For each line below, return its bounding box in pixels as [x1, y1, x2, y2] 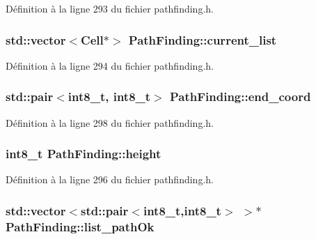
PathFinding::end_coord [169, 88, 311, 105]
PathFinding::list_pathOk [6, 217, 155, 235]
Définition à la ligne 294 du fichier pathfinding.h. [6, 58, 214, 72]
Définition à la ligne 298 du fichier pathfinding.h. [6, 115, 214, 130]
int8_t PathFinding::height [6, 145, 161, 162]
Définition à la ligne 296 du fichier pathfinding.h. [6, 172, 214, 187]
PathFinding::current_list [128, 31, 277, 48]
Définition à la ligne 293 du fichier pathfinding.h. [6, 1, 214, 15]
